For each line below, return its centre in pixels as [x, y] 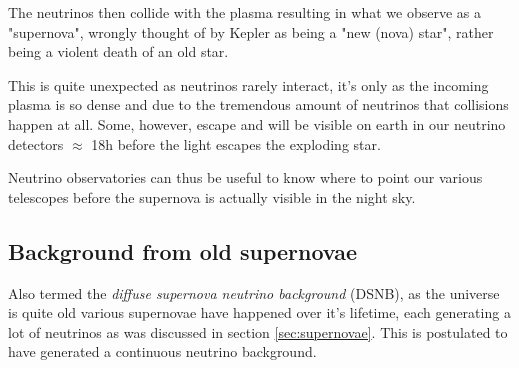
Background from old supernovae [183, 250]
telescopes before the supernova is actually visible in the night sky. [212, 196]
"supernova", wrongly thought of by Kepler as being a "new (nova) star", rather [251, 31]
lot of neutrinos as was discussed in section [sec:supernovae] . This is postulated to [258, 331]
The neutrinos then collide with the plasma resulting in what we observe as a [244, 12]
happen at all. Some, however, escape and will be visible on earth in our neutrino [257, 123]
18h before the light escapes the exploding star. [236, 143]
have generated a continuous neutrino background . [162, 351]
